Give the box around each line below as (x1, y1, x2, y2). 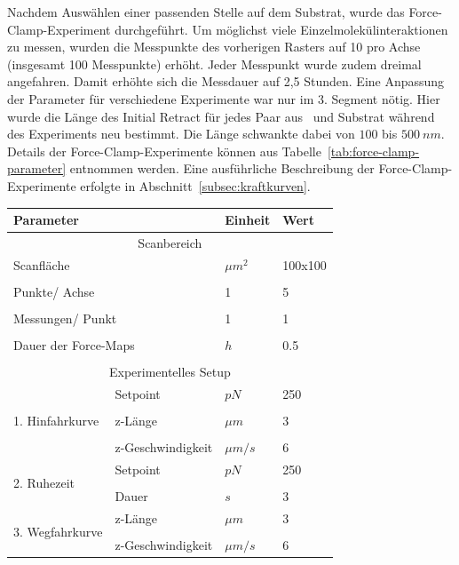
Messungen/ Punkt (13, 308, 117, 327)
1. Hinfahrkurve (13, 411, 99, 430)
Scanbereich (138, 233, 202, 251)
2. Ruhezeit (13, 473, 75, 492)
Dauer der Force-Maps (13, 336, 135, 354)
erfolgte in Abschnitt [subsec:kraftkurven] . (80, 176, 311, 195)
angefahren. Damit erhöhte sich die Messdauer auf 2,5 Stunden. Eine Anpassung (7, 72, 445, 91)
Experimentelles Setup (108, 362, 231, 381)
